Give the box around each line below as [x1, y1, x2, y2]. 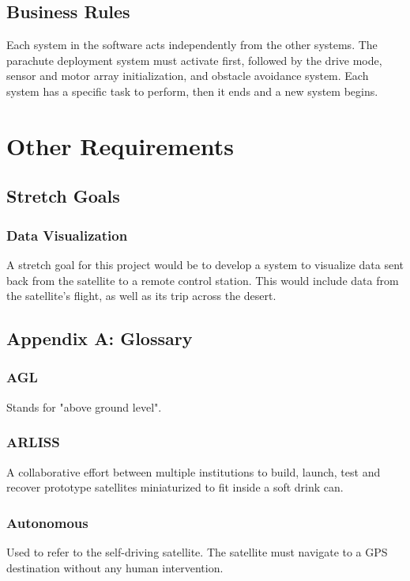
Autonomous [6, 512, 88, 532]
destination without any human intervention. [6, 559, 224, 575]
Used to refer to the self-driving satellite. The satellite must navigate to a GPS [6, 543, 388, 560]
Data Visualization [6, 225, 128, 245]
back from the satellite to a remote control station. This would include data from [6, 272, 399, 288]
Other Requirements [6, 129, 234, 161]
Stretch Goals [6, 184, 120, 208]
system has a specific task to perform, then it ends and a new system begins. [6, 82, 378, 99]
